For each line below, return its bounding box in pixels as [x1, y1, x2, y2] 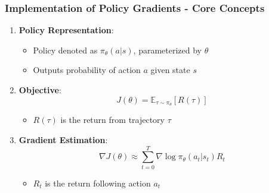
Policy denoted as [33, 43, 98, 56]
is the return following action [45, 176, 151, 189]
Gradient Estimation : [18, 134, 108, 146]
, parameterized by [133, 43, 202, 56]
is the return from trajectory [60, 113, 165, 126]
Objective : [18, 84, 61, 96]
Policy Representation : [18, 24, 114, 36]
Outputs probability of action [33, 64, 141, 76]
